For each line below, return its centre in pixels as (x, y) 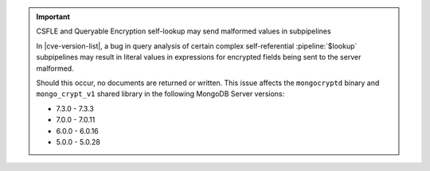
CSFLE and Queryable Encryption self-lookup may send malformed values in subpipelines (184, 31)
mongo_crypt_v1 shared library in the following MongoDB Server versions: (160, 94)
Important (53, 17)
